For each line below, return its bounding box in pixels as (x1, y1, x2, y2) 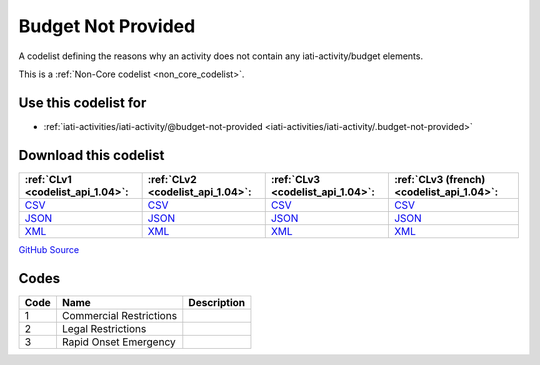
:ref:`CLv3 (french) (393, 172, 486, 186)
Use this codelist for (18, 94, 147, 111)
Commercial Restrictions (61, 308, 178, 322)
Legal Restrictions (61, 321, 147, 335)
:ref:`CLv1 (24, 172, 72, 186)
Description (188, 295, 246, 309)
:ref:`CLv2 (147, 172, 197, 186)
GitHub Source (18, 243, 80, 255)
